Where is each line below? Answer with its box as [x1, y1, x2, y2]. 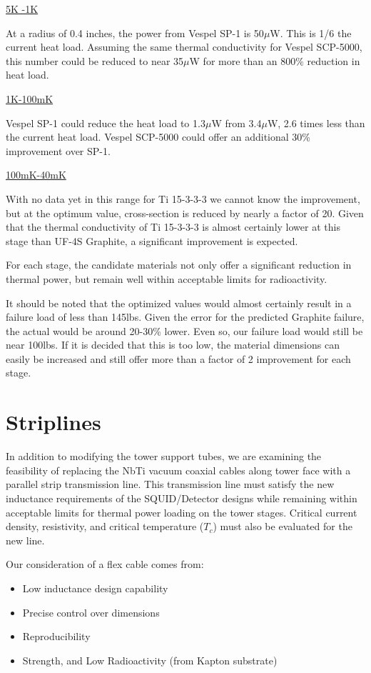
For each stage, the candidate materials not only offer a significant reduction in [6, 257, 352, 272]
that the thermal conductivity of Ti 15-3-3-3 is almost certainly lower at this [6, 219, 340, 234]
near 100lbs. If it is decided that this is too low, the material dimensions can [6, 337, 340, 352]
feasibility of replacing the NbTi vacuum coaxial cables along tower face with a [6, 462, 351, 477]
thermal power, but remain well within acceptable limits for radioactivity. [6, 271, 327, 286]
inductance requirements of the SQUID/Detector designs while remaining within [6, 490, 357, 505]
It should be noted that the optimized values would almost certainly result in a [6, 295, 352, 310]
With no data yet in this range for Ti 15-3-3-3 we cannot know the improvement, [6, 191, 360, 206]
